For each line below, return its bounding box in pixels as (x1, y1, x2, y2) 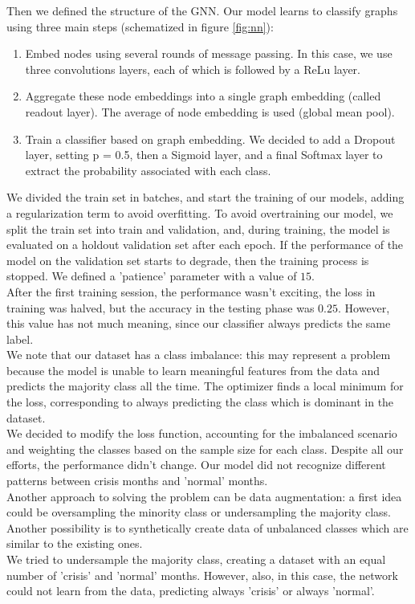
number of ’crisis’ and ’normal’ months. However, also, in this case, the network (6, 566, 398, 583)
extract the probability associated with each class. (25, 161, 271, 178)
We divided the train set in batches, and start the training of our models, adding (6, 189, 405, 206)
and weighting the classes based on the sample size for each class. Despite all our (6, 440, 404, 457)
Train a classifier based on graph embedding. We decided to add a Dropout (25, 130, 396, 147)
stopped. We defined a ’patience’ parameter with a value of (6, 267, 297, 284)
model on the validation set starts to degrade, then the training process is (6, 251, 369, 268)
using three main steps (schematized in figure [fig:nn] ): (6, 18, 274, 35)
